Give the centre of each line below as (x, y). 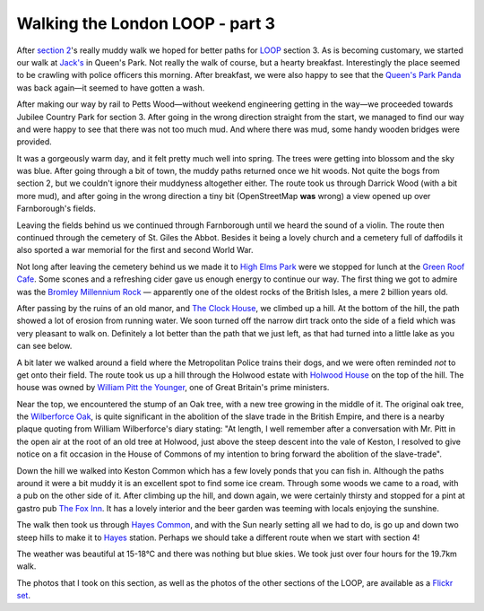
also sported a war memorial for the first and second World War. (135, 250)
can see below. (44, 346)
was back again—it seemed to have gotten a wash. (111, 87)
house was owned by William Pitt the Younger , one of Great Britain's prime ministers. (173, 388)
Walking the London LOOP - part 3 (146, 23)
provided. (35, 142)
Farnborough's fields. (56, 209)
